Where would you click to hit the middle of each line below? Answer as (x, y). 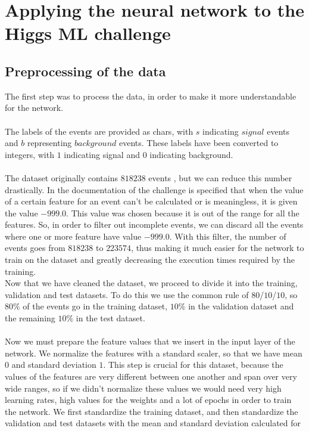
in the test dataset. (110, 318)
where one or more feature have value (73, 236)
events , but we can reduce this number (220, 177)
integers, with (29, 154)
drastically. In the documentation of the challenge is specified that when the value (154, 189)
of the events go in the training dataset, (95, 306)
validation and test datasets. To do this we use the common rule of (127, 294)
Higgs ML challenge (88, 33)
